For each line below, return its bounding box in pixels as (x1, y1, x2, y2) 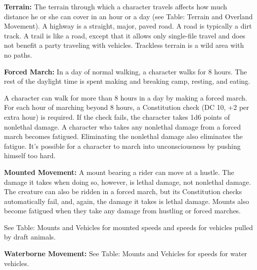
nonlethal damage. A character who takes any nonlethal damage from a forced (4, 121, 241, 132)
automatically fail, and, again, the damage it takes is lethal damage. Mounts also (4, 196, 249, 206)
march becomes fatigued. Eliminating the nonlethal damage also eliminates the (4, 131, 243, 141)
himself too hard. (4, 150, 56, 161)
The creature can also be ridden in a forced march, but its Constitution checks (4, 186, 242, 197)
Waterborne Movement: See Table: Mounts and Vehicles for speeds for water (4, 248, 247, 259)
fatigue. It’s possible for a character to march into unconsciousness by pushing (4, 140, 241, 151)
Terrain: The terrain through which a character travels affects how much (4, 1, 227, 11)
